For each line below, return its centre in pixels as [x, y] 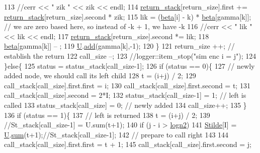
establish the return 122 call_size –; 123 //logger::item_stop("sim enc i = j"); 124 [130, 55]
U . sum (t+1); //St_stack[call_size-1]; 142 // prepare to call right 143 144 [116, 134]
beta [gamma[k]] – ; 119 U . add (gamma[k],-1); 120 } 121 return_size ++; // [119, 46]
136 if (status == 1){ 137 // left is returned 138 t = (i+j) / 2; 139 [107, 115]
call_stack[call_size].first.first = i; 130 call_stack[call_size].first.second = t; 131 [127, 85]
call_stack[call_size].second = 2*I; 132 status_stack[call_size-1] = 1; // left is [125, 95]
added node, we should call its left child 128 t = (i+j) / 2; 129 [100, 75]
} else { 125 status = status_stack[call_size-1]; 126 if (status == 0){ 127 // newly [129, 65]
